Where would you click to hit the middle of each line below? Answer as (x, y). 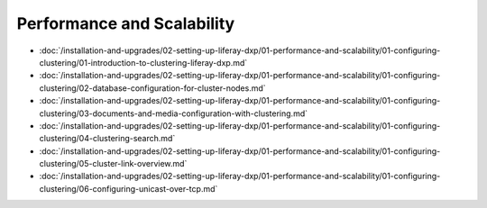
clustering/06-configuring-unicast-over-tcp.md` (129, 188)
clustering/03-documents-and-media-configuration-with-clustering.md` (174, 113)
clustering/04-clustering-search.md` (107, 139)
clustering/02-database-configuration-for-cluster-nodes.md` (152, 88)
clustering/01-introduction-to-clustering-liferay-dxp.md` (143, 62)
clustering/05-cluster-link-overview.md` (113, 164)
